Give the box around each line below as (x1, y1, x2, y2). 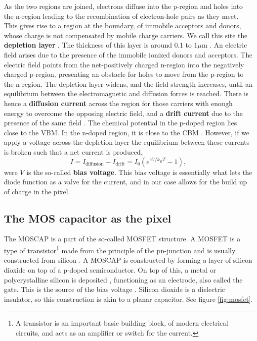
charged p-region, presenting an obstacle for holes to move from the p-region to (4, 69, 244, 79)
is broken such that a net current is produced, (4, 146, 143, 157)
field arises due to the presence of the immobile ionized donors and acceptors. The (4, 49, 253, 59)
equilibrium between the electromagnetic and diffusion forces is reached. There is (4, 88, 249, 99)
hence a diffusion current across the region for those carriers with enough (4, 98, 233, 108)
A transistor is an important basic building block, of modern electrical (15, 318, 228, 328)
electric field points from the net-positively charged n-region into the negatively (4, 59, 244, 69)
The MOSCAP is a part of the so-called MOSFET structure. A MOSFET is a (4, 233, 241, 244)
